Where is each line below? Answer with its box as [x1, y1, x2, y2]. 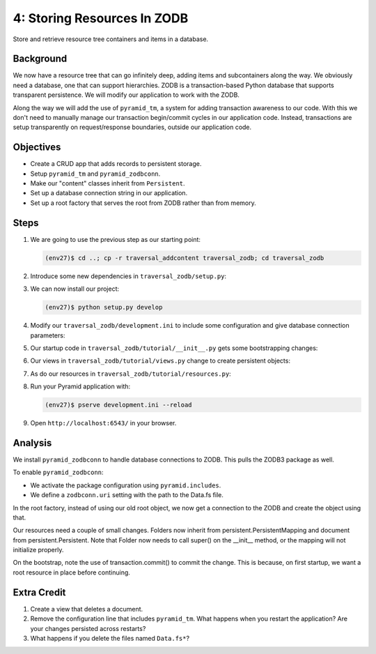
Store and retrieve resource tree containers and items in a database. [13, 35, 209, 43]
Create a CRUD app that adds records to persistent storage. [30, 160, 202, 168]
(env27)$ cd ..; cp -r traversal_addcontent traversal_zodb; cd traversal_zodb [45, 254, 324, 261]
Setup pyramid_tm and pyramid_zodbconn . [30, 169, 161, 178]
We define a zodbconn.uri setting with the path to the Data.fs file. [30, 491, 224, 499]
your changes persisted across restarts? [30, 624, 146, 632]
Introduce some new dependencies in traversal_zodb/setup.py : [30, 272, 226, 280]
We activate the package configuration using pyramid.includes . [30, 481, 221, 489]
